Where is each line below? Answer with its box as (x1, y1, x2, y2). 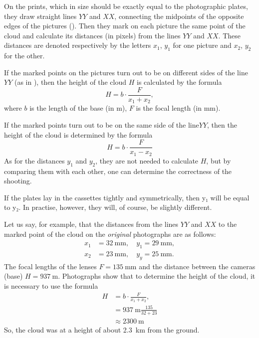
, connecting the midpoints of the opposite (114, 10, 244, 21)
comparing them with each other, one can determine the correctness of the (4, 166, 232, 176)
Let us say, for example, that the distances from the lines (4, 218, 179, 229)
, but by (206, 155, 231, 166)
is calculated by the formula (137, 77, 222, 87)
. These (218, 30, 241, 40)
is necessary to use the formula (4, 280, 98, 291)
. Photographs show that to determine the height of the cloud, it (58, 271, 256, 281)
